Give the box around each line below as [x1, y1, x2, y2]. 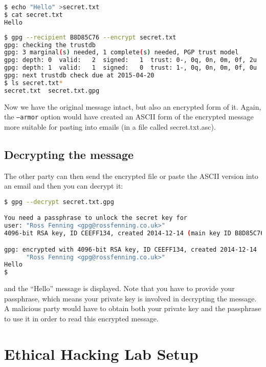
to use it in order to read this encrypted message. [4, 313, 159, 323]
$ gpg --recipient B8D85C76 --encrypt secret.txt [4, 33, 176, 41]
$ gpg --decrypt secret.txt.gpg [4, 198, 114, 206]
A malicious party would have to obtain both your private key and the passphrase [4, 303, 261, 314]
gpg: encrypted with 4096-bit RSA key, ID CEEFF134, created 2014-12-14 [4, 246, 257, 253]
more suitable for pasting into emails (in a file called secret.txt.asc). [4, 121, 216, 132]
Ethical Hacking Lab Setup [4, 343, 198, 364]
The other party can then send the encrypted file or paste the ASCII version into [4, 170, 258, 181]
